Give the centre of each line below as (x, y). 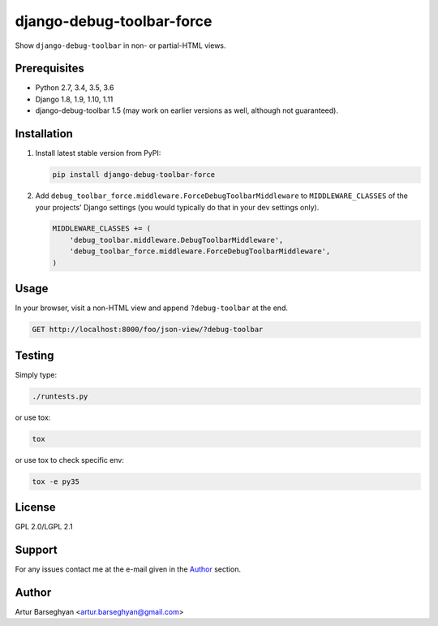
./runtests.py (60, 396)
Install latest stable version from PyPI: (98, 153)
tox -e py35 (56, 481)
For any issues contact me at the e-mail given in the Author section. (128, 569)
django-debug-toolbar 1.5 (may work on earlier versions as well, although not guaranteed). (187, 110)
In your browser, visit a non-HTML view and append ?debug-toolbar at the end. (151, 308)
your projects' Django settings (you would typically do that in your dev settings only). (177, 207)
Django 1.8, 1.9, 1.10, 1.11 (74, 99)
